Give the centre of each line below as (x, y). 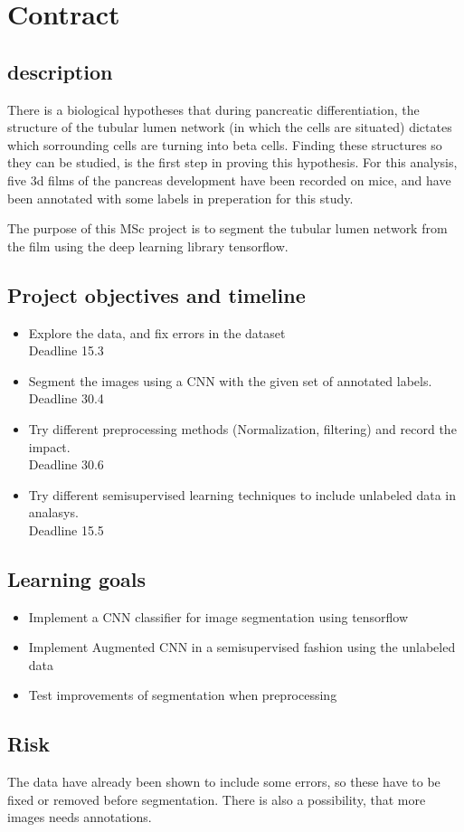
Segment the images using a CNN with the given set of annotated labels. (230, 380)
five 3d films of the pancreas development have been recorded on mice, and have (229, 180)
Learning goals (77, 578)
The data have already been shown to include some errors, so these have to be (224, 782)
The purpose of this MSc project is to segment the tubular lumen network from (227, 228)
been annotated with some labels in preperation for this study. (180, 198)
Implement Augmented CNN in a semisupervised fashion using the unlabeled (242, 647)
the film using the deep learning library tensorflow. (148, 246)
